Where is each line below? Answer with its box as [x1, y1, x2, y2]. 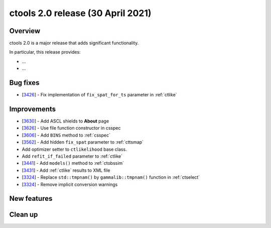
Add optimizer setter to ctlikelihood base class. [22, 146, 127, 152]
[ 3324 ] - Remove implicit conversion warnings [22, 181, 118, 187]
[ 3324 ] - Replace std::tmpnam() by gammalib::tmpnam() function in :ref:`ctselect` [22, 174, 200, 180]
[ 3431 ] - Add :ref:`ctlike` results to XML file [22, 167, 110, 173]
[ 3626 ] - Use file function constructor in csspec [22, 125, 121, 131]
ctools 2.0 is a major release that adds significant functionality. [9, 40, 139, 46]
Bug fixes [9, 78, 40, 87]
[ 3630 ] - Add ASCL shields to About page [22, 118, 109, 124]
